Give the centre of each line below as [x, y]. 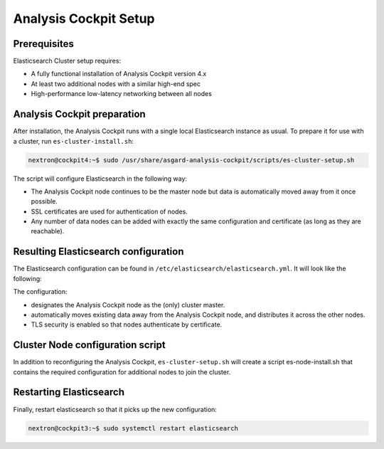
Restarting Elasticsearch [69, 392]
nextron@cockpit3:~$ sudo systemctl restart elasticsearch [133, 428]
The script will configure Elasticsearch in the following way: [100, 179]
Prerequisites [43, 44]
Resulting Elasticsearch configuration [98, 252]
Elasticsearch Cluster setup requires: [67, 61]
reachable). [48, 231]
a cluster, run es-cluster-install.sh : [74, 141]
